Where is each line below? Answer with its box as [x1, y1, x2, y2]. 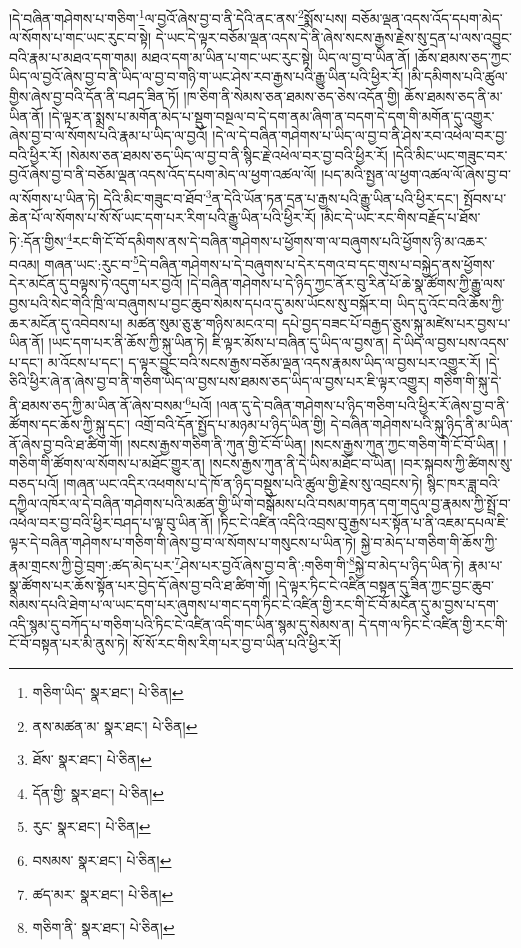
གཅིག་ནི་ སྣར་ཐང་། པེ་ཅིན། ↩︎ [32, 917, 175, 938]
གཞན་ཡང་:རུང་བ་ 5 [44, 251, 139, 274]
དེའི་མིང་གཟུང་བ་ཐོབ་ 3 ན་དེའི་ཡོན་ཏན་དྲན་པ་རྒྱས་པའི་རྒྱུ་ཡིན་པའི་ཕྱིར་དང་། [103, 185, 459, 208]
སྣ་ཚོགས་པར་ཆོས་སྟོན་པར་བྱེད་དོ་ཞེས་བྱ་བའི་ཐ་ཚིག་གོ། [9, 574, 271, 595]
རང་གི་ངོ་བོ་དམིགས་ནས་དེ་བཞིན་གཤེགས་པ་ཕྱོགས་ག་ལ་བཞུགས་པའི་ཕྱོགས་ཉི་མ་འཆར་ [72, 230, 488, 251]
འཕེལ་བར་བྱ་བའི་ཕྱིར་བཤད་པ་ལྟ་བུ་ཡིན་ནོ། [9, 512, 213, 533]
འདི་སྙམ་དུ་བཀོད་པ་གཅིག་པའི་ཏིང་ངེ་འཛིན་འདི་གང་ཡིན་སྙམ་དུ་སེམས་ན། [9, 613, 355, 634]
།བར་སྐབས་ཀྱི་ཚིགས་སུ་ [400, 453, 513, 474]
